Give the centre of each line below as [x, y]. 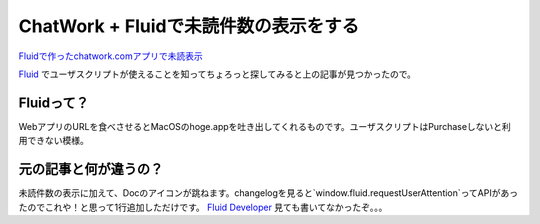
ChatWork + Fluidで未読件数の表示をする [189, 26]
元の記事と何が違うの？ [91, 169]
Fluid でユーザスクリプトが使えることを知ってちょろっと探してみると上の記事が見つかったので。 [217, 74]
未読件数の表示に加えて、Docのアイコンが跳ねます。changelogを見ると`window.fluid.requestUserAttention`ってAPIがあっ [268, 193]
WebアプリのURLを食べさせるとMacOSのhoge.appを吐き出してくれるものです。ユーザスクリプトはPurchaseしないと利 [265, 126]
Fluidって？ [53, 102]
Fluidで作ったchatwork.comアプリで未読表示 [111, 56]
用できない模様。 [53, 141]
